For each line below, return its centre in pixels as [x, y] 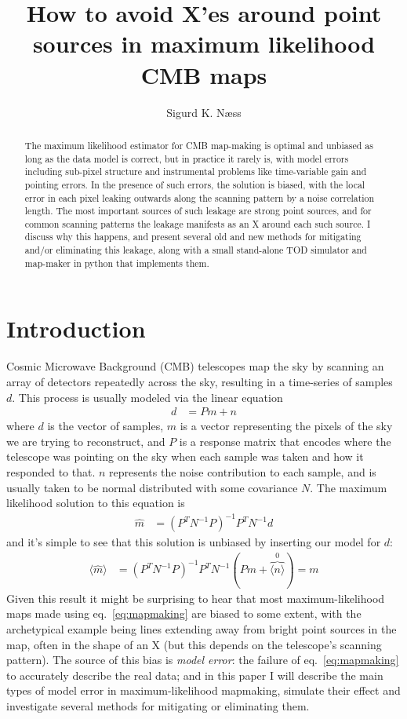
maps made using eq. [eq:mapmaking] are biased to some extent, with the [184, 613]
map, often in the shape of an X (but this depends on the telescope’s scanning [194, 644]
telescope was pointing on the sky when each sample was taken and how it [185, 456]
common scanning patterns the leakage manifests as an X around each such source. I [198, 223]
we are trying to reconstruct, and [86, 441]
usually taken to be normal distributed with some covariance [152, 487]
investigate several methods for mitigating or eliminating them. [158, 706]
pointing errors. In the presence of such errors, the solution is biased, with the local [195, 184]
